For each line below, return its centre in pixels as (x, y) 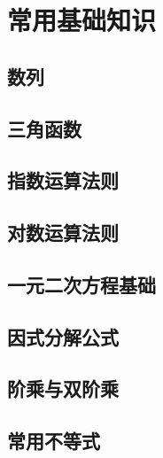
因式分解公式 (63, 336)
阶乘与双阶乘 (63, 388)
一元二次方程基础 (81, 284)
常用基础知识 (82, 20)
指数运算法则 (63, 180)
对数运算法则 (63, 233)
